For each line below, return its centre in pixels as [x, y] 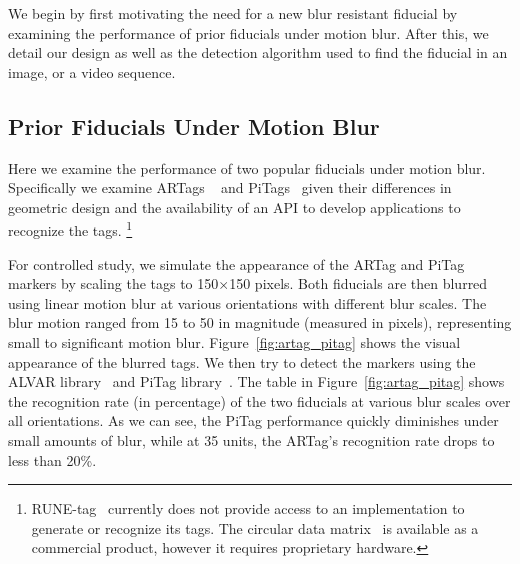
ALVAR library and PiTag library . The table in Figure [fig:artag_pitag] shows [256, 381]
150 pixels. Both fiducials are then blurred [358, 283]
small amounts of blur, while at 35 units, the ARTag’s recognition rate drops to [251, 439]
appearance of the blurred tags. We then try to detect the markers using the [242, 361]
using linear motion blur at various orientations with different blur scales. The [247, 302]
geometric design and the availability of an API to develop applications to [234, 206]
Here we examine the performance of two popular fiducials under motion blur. [247, 167]
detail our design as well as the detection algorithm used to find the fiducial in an [258, 52]
